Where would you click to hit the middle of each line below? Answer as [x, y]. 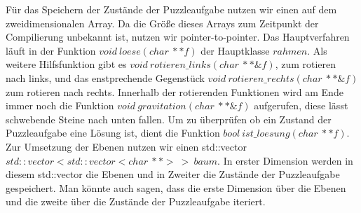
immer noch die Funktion [60, 105]
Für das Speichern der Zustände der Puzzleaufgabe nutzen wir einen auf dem [171, 9]
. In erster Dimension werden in [285, 160]
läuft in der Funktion [51, 50]
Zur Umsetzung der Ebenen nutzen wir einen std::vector [126, 146]
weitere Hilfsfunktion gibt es [66, 64]
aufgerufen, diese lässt [301, 105]
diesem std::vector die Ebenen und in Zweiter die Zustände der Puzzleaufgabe [173, 174]
